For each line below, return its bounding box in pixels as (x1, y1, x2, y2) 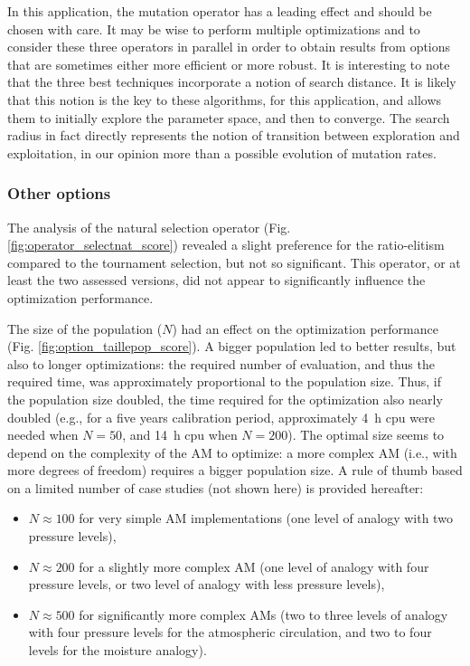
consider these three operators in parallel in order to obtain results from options (7, 37, 451, 56)
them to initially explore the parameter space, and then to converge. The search (7, 108, 450, 127)
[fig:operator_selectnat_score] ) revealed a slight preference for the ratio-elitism (7, 235, 445, 254)
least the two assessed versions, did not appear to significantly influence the (7, 271, 426, 290)
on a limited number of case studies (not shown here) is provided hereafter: (7, 478, 424, 497)
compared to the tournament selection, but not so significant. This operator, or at (7, 252, 461, 271)
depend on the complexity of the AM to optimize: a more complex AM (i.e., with (7, 442, 457, 461)
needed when (7, 425, 79, 444)
